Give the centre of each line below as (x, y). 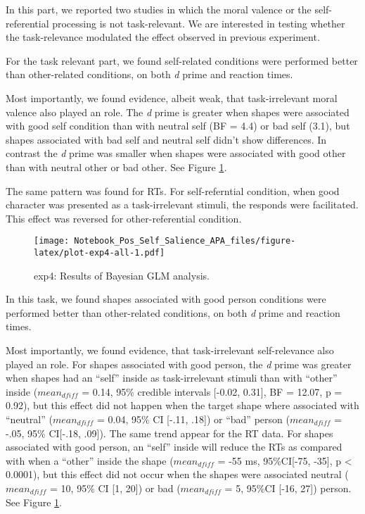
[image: (52, 241)
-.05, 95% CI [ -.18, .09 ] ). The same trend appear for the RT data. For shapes (169, 433)
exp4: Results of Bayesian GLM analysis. (122, 275)
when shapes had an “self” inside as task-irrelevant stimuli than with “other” (172, 378)
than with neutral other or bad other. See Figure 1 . (116, 167)
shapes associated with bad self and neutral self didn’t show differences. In (166, 139)
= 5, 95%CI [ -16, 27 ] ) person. (288, 488)
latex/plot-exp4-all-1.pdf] (100, 252)
